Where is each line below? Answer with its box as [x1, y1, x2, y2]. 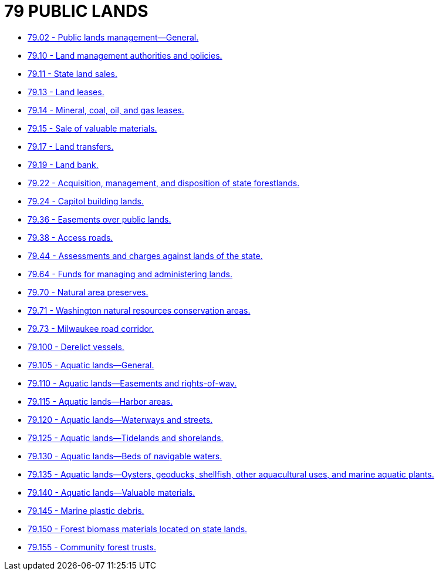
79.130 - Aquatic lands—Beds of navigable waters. [28, 450, 222, 461]
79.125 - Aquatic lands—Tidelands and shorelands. [28, 432, 224, 443]
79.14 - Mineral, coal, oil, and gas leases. [28, 105, 184, 115]
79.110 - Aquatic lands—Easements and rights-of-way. [28, 378, 237, 388]
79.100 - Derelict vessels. [28, 341, 124, 352]
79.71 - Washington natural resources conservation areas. [28, 305, 251, 315]
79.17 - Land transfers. [28, 141, 114, 152]
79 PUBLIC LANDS [4, 1, 148, 21]
